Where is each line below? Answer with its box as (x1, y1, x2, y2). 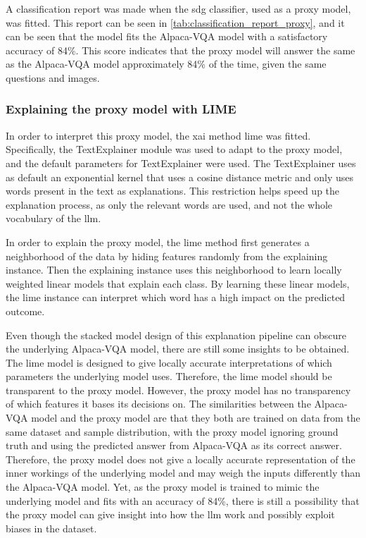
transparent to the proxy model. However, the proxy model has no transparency (6, 382, 351, 397)
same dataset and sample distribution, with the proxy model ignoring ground (6, 424, 339, 439)
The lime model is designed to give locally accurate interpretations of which (6, 355, 332, 369)
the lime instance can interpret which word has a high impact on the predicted (6, 290, 346, 305)
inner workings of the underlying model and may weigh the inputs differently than (6, 465, 360, 480)
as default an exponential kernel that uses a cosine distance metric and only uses (6, 169, 354, 184)
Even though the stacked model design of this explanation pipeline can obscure (6, 327, 346, 342)
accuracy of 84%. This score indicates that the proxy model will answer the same (6, 42, 355, 57)
